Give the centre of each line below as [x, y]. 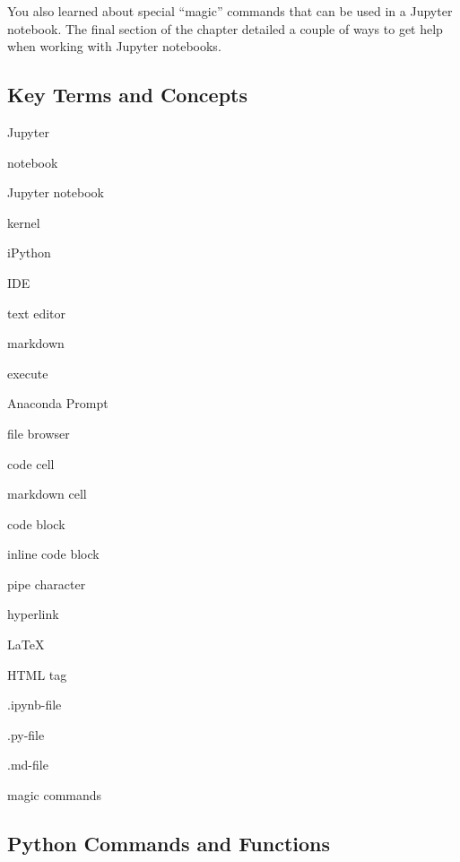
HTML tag [37, 674]
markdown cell [47, 494]
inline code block [53, 554]
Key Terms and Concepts [127, 95]
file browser [39, 433]
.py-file [26, 734]
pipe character [47, 583]
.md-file [28, 765]
